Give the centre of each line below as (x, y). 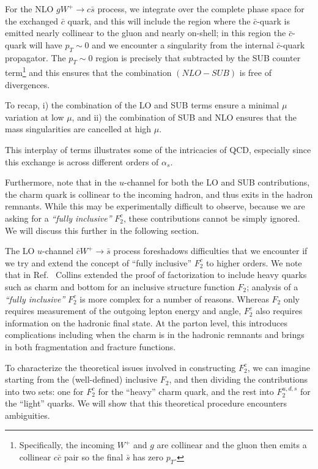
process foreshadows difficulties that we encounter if (210, 251)
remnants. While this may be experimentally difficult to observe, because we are (155, 206)
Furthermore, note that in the (61, 182)
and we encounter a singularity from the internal (183, 44)
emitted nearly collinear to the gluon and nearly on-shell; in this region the (146, 33)
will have (46, 44)
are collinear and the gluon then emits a (232, 445)
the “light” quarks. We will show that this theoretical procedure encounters (146, 403)
